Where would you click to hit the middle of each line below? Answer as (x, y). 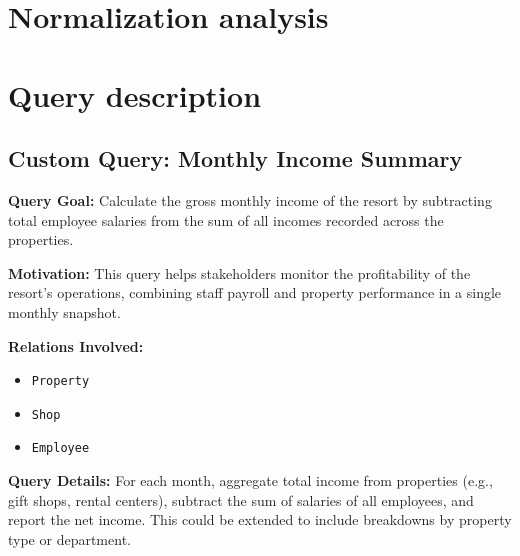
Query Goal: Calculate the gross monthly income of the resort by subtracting (250, 199)
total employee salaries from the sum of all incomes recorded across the (226, 219)
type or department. (69, 538)
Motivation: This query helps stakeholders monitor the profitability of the (239, 272)
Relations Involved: (76, 345)
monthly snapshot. (64, 311)
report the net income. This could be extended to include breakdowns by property (260, 519)
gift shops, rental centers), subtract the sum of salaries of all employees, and (241, 499)
